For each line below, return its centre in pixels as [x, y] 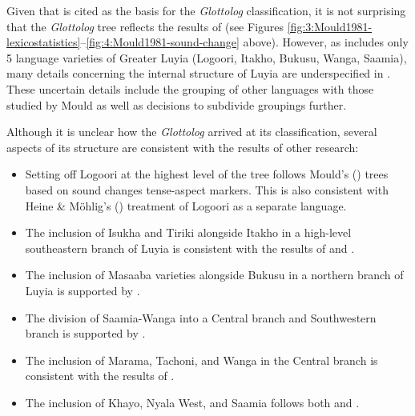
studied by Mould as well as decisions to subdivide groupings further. [177, 104]
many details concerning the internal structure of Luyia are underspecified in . [199, 73]
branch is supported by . [85, 333]
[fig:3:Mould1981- [330, 26]
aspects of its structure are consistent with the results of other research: [183, 147]
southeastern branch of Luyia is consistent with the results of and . [190, 248]
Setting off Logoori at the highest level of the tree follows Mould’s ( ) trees [207, 174]
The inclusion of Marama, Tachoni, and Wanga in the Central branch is [201, 360]
